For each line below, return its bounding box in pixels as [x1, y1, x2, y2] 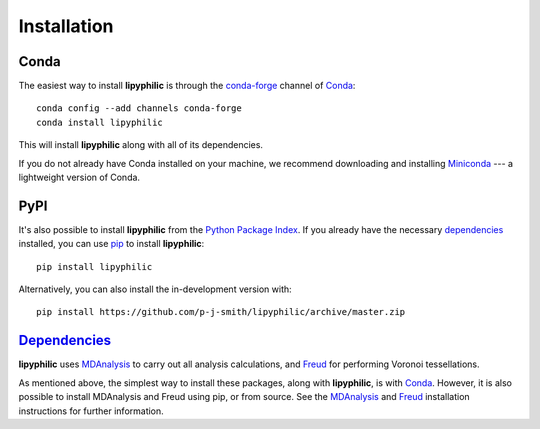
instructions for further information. [18, 405, 164, 417]
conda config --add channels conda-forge [36, 103, 242, 114]
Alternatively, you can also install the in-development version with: [18, 283, 292, 295]
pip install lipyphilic [36, 261, 153, 272]
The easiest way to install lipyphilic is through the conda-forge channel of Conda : [18, 80, 356, 92]
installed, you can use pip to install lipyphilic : [18, 238, 205, 250]
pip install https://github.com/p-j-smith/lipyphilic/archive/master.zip [36, 306, 406, 318]
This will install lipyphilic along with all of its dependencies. [18, 139, 264, 151]
